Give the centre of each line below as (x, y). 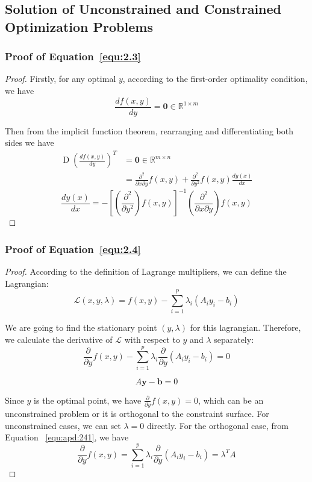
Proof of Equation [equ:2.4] (73, 249)
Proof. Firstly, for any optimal (61, 79)
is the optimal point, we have (88, 400)
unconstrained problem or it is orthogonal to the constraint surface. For (137, 414)
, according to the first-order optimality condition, (215, 79)
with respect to (152, 339)
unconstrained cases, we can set (63, 425)
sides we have (30, 142)
